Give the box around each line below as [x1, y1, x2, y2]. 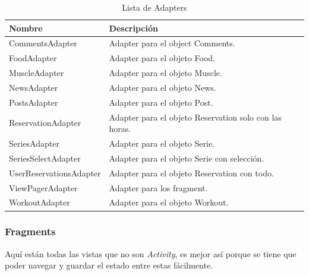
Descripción [109, 21, 158, 34]
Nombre [9, 21, 43, 34]
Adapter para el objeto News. [109, 81, 216, 93]
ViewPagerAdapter [9, 181, 78, 194]
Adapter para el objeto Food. [109, 52, 215, 64]
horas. [109, 122, 131, 135]
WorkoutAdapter [9, 196, 70, 208]
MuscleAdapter [9, 67, 64, 79]
